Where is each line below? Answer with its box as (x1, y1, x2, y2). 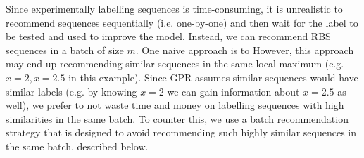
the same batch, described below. (6, 138, 149, 153)
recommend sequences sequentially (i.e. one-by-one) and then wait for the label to (6, 15, 358, 29)
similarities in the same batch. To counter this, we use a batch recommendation (6, 111, 349, 126)
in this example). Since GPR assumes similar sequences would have (68, 70, 358, 84)
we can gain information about (167, 84, 300, 98)
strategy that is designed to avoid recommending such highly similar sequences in (6, 125, 357, 140)
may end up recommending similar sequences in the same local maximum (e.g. (6, 56, 344, 71)
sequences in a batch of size (6, 42, 124, 57)
